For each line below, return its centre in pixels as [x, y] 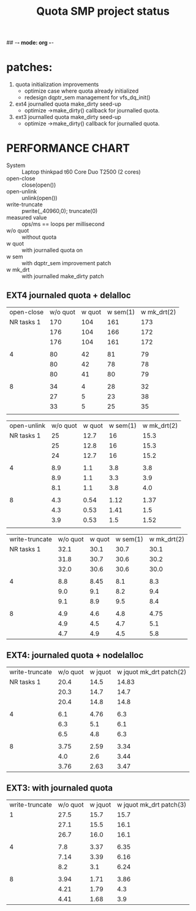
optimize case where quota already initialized [81, 91]
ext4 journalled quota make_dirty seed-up [68, 104]
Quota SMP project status [103, 11]
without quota [39, 237]
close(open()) [39, 185]
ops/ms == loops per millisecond [63, 224]
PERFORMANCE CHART [68, 148]
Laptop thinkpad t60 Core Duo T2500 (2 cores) [81, 172]
